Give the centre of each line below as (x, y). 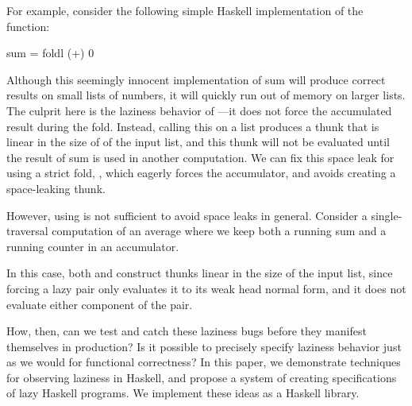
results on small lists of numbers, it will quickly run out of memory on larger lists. (206, 95)
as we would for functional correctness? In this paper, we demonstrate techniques (204, 362)
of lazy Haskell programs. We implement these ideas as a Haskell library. (183, 393)
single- (387, 215)
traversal (27, 231)
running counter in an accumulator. (93, 246)
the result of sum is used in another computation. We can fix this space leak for (200, 157)
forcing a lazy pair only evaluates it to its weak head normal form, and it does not (206, 288)
